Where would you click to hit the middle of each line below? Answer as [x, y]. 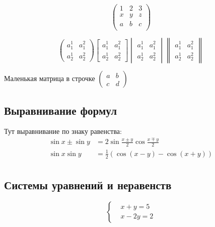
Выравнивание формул [60, 110]
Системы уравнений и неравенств [88, 184]
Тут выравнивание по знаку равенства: [63, 131]
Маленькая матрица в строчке [50, 78]
